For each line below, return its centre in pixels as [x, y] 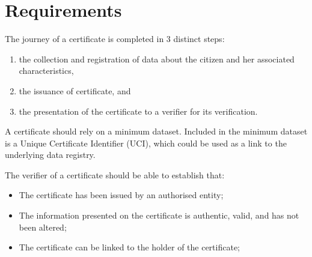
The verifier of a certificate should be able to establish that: [115, 174]
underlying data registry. [50, 155]
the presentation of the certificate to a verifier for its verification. [138, 111]
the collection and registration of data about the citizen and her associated [157, 59]
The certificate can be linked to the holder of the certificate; [130, 247]
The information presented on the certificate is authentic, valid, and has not [159, 215]
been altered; [43, 227]
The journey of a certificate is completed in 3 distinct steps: [115, 39]
